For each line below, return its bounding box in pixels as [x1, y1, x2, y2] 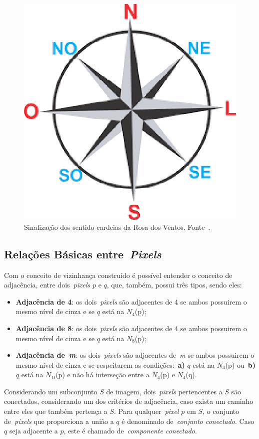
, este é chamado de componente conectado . [63, 425, 197, 436]
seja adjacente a [9, 425, 58, 436]
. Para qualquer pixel [113, 406, 179, 416]
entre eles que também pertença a [4, 406, 107, 416]
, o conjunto [202, 406, 239, 416]
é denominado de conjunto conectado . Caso [121, 415, 254, 426]
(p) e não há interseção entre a [55, 369, 149, 380]
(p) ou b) [225, 359, 255, 370]
